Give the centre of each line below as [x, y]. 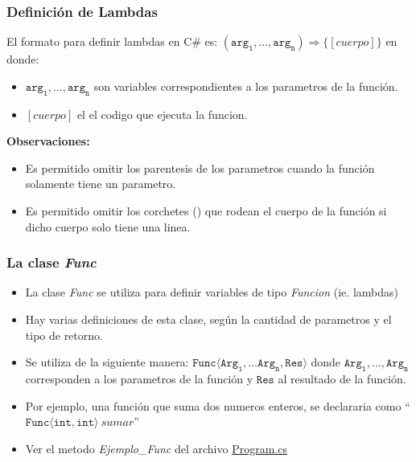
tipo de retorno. [64, 335]
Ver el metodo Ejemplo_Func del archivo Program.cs [156, 448]
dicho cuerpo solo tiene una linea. [108, 226]
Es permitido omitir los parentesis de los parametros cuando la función [200, 168]
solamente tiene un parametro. [101, 184]
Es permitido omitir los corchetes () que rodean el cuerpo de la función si [206, 210]
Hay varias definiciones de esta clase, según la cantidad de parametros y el [208, 319]
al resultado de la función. [342, 378]
